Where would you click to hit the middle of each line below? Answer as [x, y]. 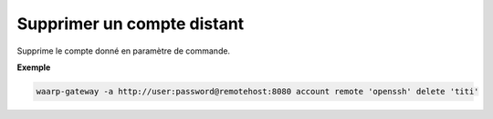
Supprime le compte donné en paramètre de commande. [124, 51]
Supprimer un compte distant [131, 24]
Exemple [34, 67]
